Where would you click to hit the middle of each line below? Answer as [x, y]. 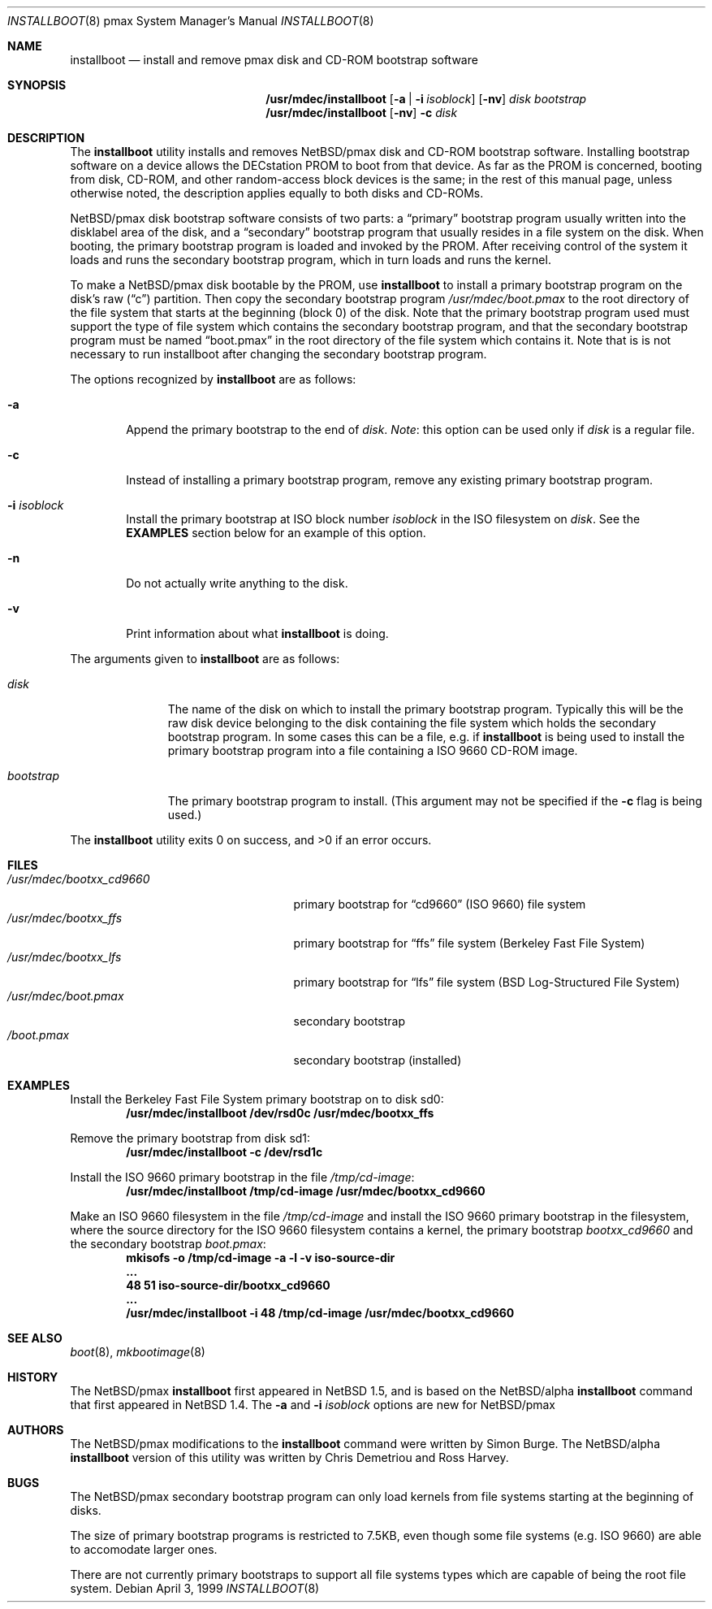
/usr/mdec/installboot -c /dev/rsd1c [224, 1152]
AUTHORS [36, 1430]
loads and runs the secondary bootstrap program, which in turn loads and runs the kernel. [311, 260]
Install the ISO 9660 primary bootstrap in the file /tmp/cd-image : [242, 1177]
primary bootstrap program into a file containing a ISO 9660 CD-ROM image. [373, 750]
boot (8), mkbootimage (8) [138, 1352]
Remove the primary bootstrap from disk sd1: [190, 1138]
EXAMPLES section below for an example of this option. [276, 533]
